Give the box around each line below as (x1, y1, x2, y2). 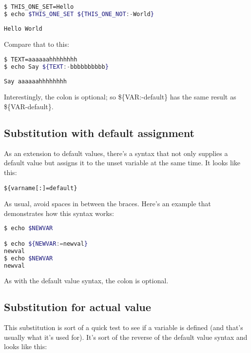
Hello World (4, 25, 42, 32)
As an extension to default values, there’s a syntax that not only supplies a (4, 148, 228, 158)
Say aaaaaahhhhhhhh (4, 78, 67, 85)
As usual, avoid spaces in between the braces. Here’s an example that (4, 198, 211, 209)
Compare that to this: (4, 39, 69, 49)
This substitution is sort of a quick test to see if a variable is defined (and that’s (4, 322, 243, 333)
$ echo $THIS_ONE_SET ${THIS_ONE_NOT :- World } (4, 10, 154, 18)
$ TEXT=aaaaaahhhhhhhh (4, 56, 77, 63)
